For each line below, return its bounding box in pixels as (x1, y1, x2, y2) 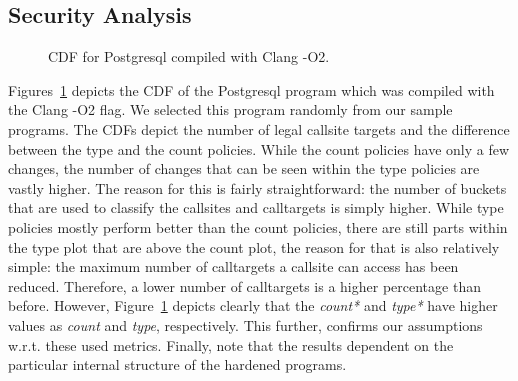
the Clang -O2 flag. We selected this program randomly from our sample (8, 99, 453, 120)
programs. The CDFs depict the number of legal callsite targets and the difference (8, 118, 510, 139)
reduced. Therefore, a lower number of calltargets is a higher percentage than (8, 275, 481, 296)
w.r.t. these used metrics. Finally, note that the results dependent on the (8, 334, 454, 355)
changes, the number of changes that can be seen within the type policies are (8, 158, 480, 179)
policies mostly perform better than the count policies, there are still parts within (8, 216, 508, 237)
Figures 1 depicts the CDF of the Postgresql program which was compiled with (8, 79, 495, 100)
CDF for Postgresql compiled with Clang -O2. (48, 46, 330, 67)
